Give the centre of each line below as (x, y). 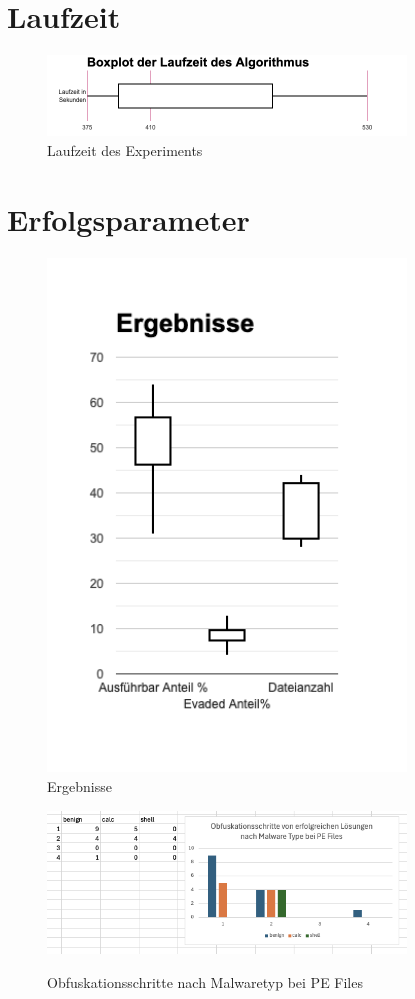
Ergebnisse (79, 785)
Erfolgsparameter (128, 218)
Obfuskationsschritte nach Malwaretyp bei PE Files (205, 981)
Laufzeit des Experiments (125, 149)
